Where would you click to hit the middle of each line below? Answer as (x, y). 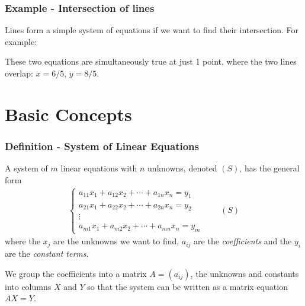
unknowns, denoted (182, 168)
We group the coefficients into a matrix (76, 273)
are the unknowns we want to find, (116, 241)
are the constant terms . (47, 254)
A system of (26, 168)
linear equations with (99, 168)
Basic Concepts (68, 114)
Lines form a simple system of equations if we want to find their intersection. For (152, 30)
